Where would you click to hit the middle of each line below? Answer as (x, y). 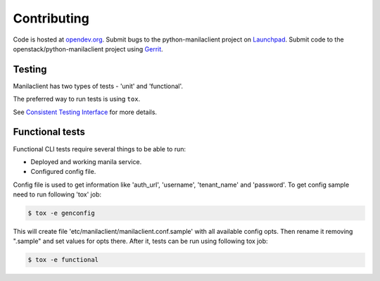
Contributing (51, 18)
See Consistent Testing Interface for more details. (85, 112)
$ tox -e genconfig (61, 213)
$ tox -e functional (63, 260)
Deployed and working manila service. (86, 161)
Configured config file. (63, 172)
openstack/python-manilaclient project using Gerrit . (88, 49)
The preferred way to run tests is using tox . (77, 99)
